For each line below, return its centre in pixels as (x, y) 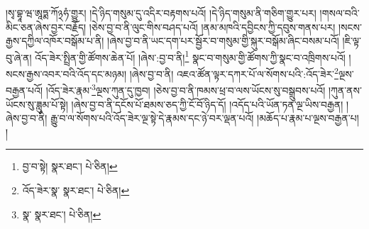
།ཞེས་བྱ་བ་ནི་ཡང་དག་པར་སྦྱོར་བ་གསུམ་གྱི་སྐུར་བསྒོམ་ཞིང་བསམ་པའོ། (223, 41)
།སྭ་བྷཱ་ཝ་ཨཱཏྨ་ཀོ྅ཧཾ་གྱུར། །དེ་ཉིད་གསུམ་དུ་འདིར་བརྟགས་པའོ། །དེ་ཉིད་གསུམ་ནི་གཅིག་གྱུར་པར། (161, 13)
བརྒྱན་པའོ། (24, 90)
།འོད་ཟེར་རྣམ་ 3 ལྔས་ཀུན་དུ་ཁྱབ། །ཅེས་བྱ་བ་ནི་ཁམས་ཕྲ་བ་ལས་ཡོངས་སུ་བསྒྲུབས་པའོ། (186, 89)
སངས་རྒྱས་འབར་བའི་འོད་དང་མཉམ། (66, 73)
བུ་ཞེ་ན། (19, 57)
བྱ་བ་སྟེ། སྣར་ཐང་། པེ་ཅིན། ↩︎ (70, 166)
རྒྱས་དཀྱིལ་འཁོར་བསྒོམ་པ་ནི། (55, 41)
